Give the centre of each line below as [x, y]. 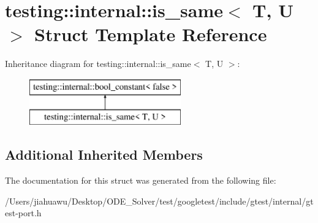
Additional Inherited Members [104, 155]
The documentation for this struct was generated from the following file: [141, 180]
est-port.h [23, 213]
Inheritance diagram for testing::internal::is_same [98, 64]
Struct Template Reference [151, 34]
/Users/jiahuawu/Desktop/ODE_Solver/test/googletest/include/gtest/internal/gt [159, 201]
